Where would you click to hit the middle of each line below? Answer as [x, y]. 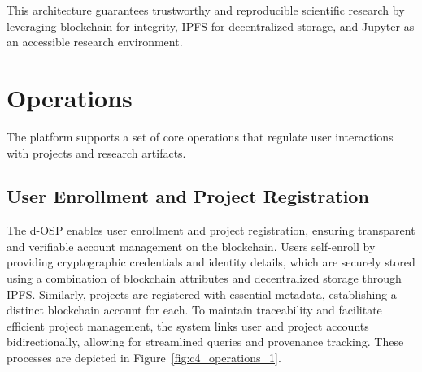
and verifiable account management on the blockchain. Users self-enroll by [191, 246]
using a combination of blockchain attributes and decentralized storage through [204, 278]
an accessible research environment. [95, 42]
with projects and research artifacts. [96, 152]
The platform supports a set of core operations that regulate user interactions [200, 136]
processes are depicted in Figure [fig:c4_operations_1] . [144, 358]
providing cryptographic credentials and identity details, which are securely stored [211, 262]
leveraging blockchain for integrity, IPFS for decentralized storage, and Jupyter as [211, 26]
